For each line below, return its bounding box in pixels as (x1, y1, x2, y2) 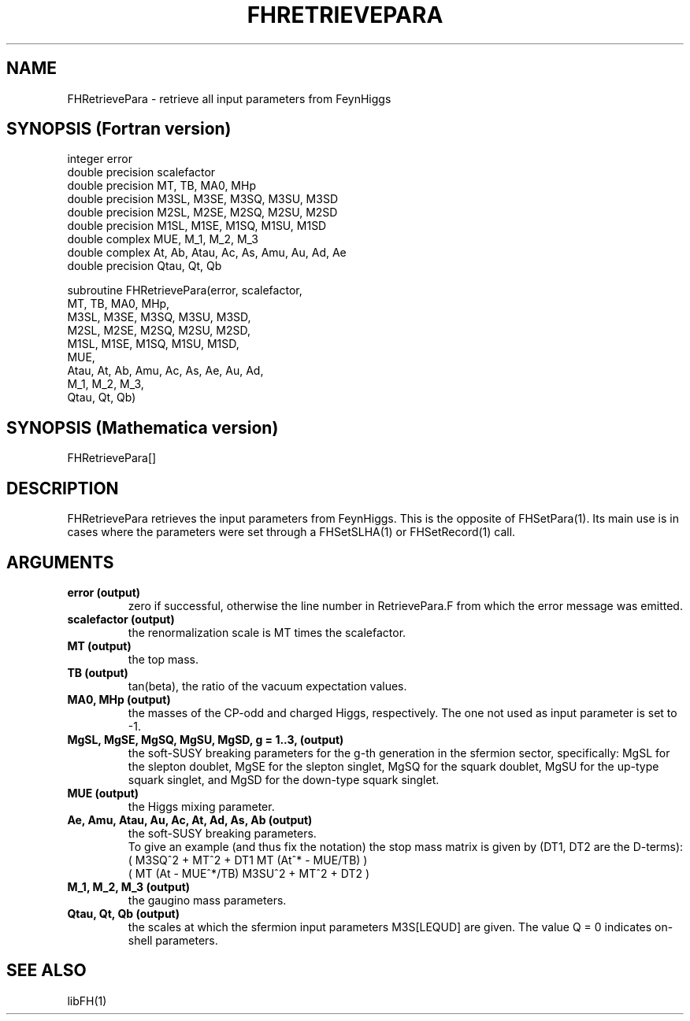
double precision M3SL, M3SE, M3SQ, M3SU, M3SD (67, 192, 338, 206)
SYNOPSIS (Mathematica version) (6, 417, 279, 438)
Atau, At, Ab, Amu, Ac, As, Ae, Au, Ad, (67, 364, 264, 378)
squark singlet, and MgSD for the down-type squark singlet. (128, 772, 440, 786)
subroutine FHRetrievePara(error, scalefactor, (67, 283, 302, 298)
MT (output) (67, 638, 132, 653)
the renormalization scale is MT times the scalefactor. (128, 625, 406, 639)
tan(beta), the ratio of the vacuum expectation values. (128, 679, 407, 693)
